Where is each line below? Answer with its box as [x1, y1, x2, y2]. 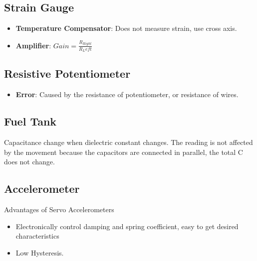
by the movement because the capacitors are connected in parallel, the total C [4, 146, 243, 157]
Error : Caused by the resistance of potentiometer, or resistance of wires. [15, 89, 239, 100]
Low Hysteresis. [15, 247, 64, 258]
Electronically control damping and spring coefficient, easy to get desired [15, 221, 239, 231]
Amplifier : [15, 40, 51, 50]
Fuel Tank [4, 114, 57, 129]
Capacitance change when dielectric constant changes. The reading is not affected [4, 136, 253, 147]
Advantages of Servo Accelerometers [4, 204, 114, 214]
